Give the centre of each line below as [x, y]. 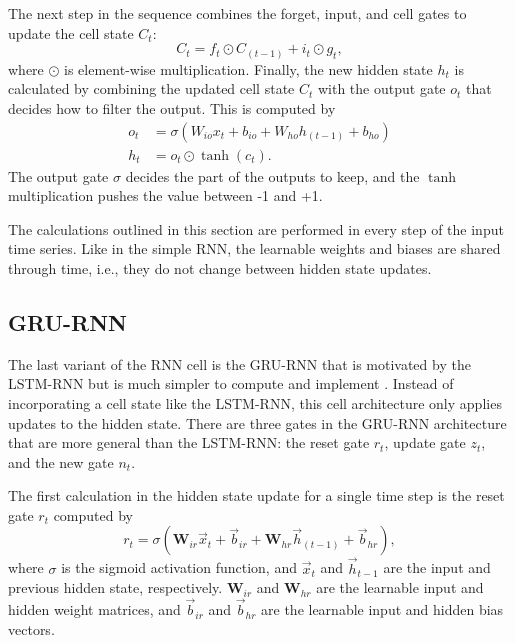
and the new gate [61, 461]
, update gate [425, 442]
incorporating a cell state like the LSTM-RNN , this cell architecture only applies [255, 402]
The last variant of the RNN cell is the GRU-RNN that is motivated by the [239, 363]
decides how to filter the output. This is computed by [172, 107]
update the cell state [71, 32]
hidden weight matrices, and [94, 609]
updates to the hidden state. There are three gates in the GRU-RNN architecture [257, 422]
